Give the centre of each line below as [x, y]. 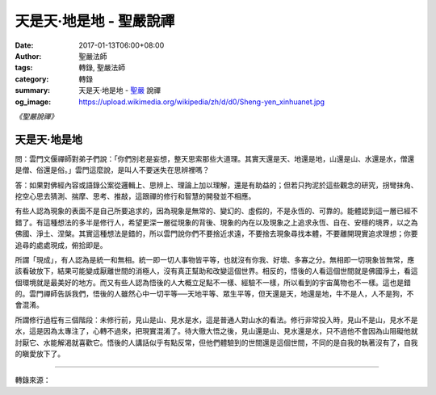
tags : [24, 68]
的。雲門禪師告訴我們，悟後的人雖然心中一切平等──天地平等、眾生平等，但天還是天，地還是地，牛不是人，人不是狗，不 [214, 294]
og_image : [33, 102]
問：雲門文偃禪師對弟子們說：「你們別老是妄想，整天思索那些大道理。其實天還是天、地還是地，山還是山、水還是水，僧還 [215, 158]
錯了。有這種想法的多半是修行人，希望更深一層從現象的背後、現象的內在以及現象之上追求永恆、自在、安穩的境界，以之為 [216, 222]
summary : [33, 90]
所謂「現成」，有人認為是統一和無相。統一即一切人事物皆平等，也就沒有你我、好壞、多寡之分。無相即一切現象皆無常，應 [215, 259]
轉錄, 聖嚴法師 [102, 68]
